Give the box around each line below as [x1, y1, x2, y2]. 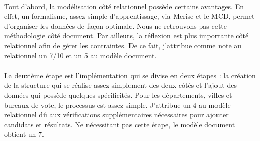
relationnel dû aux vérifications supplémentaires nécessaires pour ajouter [4, 109, 229, 120]
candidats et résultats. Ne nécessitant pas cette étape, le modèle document [4, 119, 235, 129]
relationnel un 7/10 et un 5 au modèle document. [4, 50, 157, 60]
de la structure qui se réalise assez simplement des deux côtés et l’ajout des [4, 80, 237, 90]
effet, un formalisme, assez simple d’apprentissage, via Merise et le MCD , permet [4, 11, 255, 21]
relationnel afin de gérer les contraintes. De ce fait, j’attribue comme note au [4, 40, 242, 50]
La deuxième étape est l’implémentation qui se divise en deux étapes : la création [4, 69, 256, 80]
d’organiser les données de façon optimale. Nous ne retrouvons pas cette [4, 20, 227, 31]
